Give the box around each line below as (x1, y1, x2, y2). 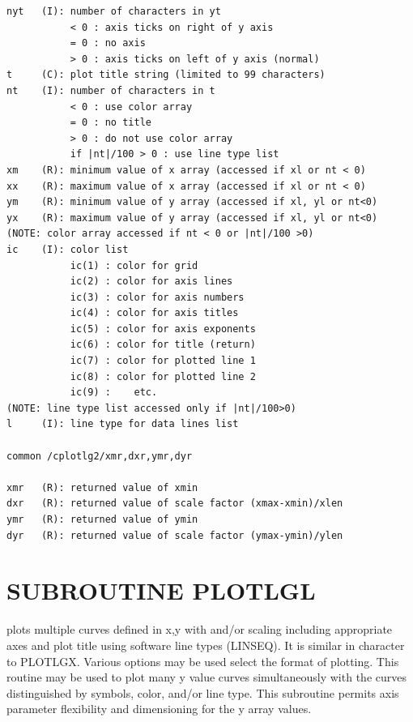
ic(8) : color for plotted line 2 (70, 370, 256, 382)
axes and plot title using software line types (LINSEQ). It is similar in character (6, 636, 405, 653)
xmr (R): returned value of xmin (6, 481, 198, 493)
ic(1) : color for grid (70, 259, 198, 271)
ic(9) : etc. (70, 387, 158, 399)
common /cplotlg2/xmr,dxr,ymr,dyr (6, 450, 193, 462)
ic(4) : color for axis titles (70, 307, 239, 319)
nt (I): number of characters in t (6, 84, 215, 96)
